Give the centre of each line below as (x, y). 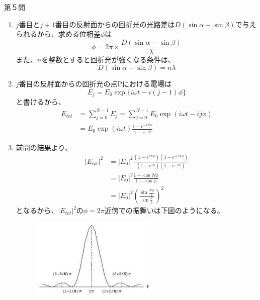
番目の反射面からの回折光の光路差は (115, 24)
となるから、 (37, 210)
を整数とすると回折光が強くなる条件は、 (108, 59)
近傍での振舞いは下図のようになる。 (164, 210)
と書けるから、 (40, 102)
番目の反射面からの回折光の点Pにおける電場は (95, 84)
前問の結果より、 (44, 147)
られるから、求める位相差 (58, 34)
